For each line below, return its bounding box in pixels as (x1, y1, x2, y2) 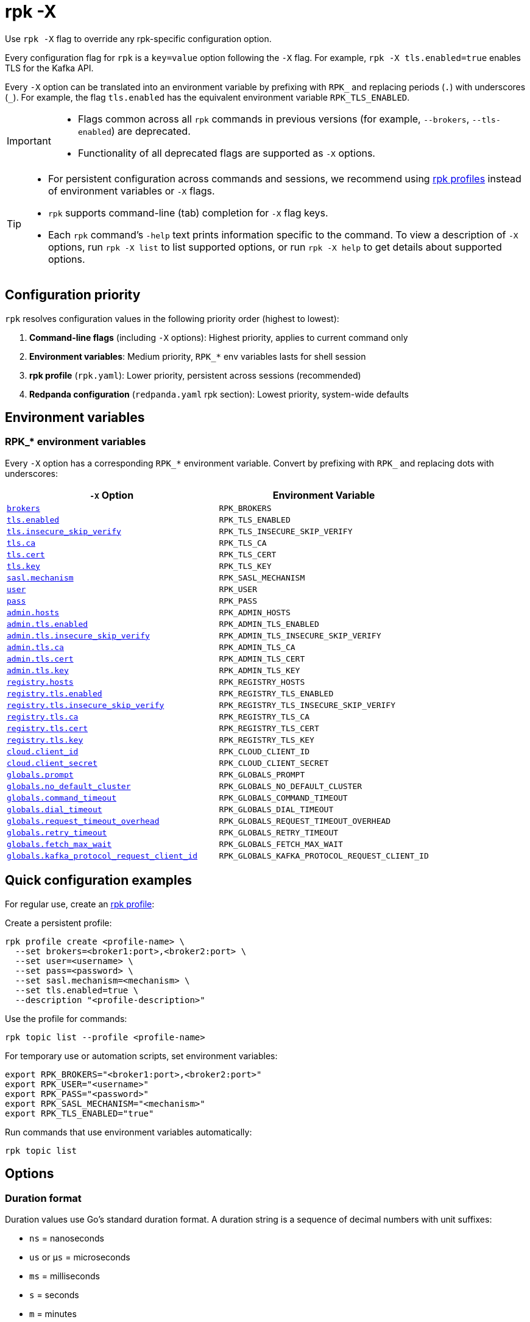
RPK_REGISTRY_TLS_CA (219, 712, 310, 721)
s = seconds (29, 1289, 79, 1300)
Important (7, 134, 51, 147)
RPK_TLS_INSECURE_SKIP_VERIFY (219, 526, 353, 536)
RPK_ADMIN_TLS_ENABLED (219, 619, 319, 629)
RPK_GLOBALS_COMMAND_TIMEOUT (219, 793, 348, 802)
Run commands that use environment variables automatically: (5, 1126, 252, 1137)
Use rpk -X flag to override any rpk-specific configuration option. (5, 33, 272, 44)
